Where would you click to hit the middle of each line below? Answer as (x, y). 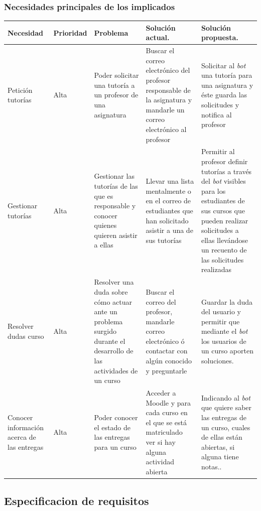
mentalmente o (168, 190)
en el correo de (168, 201)
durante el (110, 341)
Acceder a (161, 393)
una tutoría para (227, 75)
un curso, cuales (226, 427)
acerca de (22, 437)
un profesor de (116, 95)
